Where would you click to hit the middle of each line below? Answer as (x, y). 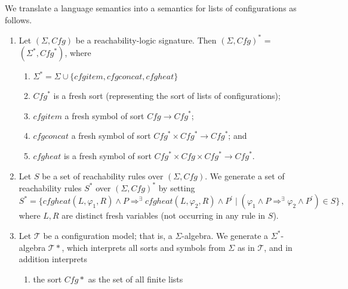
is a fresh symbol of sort (107, 156)
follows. (19, 19)
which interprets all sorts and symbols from (146, 247)
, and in (278, 247)
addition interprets (53, 259)
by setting (177, 187)
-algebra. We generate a (225, 235)
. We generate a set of (245, 175)
